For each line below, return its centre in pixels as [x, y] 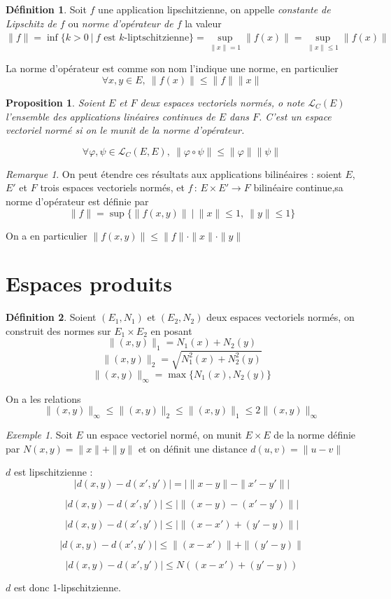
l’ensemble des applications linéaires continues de [111, 116]
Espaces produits [89, 283]
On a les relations [43, 398]
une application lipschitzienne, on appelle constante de [214, 9]
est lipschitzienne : [53, 472]
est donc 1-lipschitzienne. [67, 587]
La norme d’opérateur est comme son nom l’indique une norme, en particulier [172, 68]
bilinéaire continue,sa [298, 187]
